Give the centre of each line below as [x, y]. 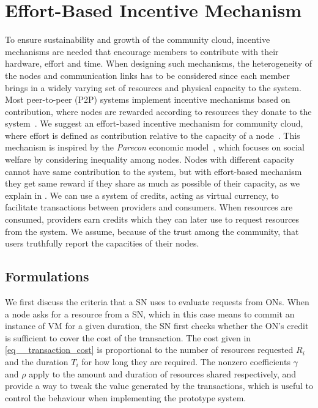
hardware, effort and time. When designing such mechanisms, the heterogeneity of [159, 63]
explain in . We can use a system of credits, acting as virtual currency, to [142, 195]
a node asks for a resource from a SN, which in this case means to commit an [150, 313]
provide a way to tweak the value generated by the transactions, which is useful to [159, 386]
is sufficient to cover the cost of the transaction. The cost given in [128, 337]
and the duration [37, 361]
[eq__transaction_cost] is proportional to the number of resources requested [149, 350]
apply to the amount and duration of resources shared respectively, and [163, 373]
